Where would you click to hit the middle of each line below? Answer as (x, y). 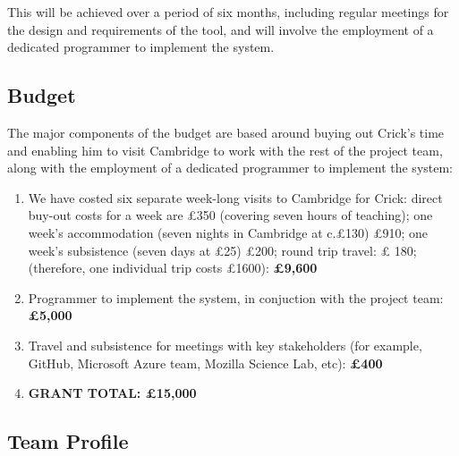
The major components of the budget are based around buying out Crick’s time (226, 132)
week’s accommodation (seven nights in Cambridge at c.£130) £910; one (228, 232)
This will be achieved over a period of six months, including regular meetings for (228, 12)
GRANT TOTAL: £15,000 (112, 393)
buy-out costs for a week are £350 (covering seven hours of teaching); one (230, 215)
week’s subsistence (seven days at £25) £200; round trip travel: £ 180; (222, 250)
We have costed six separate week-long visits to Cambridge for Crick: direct (235, 197)
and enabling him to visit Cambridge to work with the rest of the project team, (225, 150)
